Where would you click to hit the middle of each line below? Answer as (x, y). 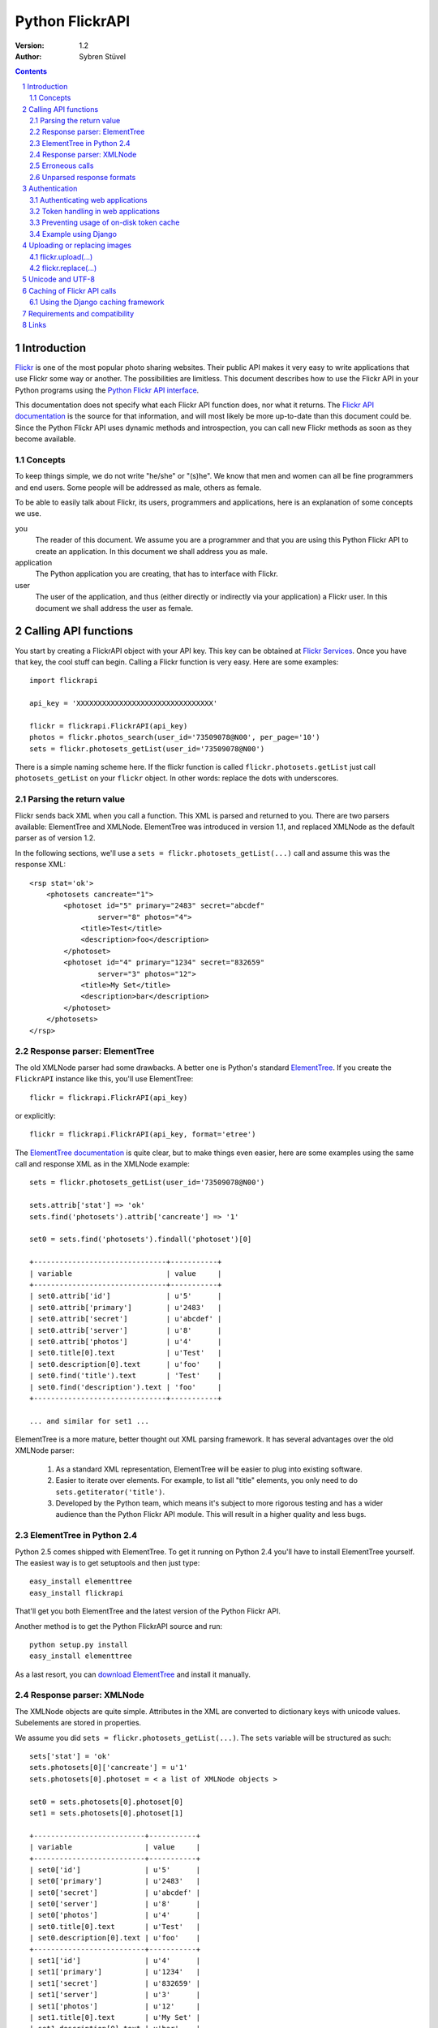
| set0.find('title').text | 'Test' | (126, 1376)
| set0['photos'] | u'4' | (115, 1915)
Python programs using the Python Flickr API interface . (107, 390)
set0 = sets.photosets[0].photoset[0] (107, 1802)
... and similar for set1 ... (90, 1421)
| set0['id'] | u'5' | (115, 1869)
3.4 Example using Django (73, 234)
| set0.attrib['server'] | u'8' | (126, 1330)
